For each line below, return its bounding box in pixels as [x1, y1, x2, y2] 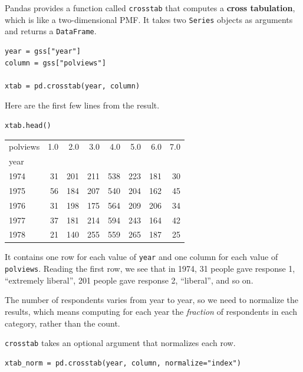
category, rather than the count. [5, 317, 120, 329]
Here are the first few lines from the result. [5, 99, 160, 111]
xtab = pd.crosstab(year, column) [5, 81, 140, 90]
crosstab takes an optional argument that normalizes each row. [5, 337, 236, 349]
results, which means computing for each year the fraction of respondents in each [5, 305, 297, 317]
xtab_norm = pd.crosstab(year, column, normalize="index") [5, 358, 241, 367]
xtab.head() [5, 121, 51, 130]
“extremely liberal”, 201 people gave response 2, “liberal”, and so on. [5, 274, 253, 286]
